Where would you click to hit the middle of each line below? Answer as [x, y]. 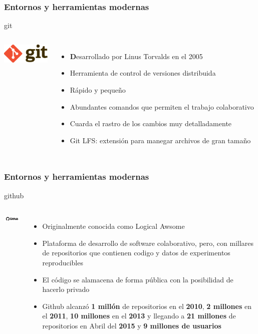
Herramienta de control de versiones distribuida [143, 73]
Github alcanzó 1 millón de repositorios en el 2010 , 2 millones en [147, 306]
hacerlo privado [66, 289]
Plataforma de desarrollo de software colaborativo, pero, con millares [148, 243]
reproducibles [63, 262]
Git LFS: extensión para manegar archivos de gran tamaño [160, 140]
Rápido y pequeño [98, 90]
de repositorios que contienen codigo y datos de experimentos [136, 253]
